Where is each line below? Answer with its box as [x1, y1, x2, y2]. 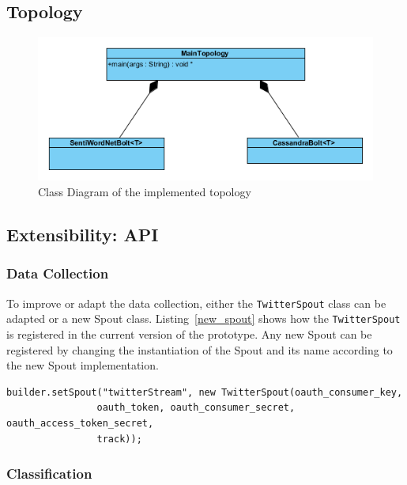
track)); [96, 433, 142, 445]
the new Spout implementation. [6, 357, 159, 373]
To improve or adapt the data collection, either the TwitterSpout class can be [6, 294, 386, 311]
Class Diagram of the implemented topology [38, 184, 251, 200]
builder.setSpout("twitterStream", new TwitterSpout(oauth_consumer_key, [6, 386, 403, 398]
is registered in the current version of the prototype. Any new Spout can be [6, 325, 372, 342]
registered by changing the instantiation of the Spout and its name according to [6, 341, 393, 358]
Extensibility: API [6, 222, 159, 247]
